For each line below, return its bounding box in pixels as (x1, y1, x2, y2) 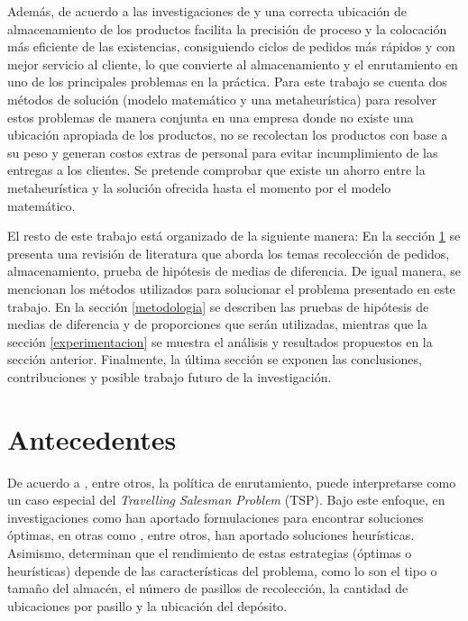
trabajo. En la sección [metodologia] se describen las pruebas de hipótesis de (7, 297, 429, 315)
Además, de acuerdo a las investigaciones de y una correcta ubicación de (7, 2, 407, 20)
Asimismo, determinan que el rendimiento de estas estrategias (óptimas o (7, 543, 412, 562)
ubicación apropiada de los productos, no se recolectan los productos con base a (7, 125, 448, 144)
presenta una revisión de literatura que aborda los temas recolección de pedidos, (7, 243, 450, 262)
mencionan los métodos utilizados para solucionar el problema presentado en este (7, 279, 455, 297)
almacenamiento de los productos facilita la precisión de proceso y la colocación (7, 19, 447, 38)
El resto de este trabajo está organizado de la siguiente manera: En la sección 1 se (7, 226, 461, 245)
